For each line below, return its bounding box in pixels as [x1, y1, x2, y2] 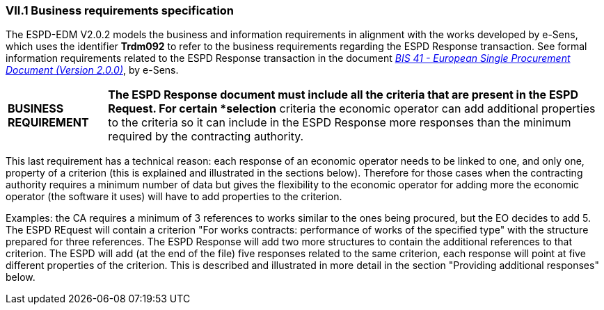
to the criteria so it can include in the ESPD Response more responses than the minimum [108, 115, 571, 130]
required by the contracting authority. [108, 129, 304, 144]
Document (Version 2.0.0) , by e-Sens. [6, 64, 179, 76]
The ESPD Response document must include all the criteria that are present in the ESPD [108, 88, 578, 102]
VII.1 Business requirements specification [6, 3, 235, 17]
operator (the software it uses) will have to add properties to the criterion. [6, 190, 342, 203]
